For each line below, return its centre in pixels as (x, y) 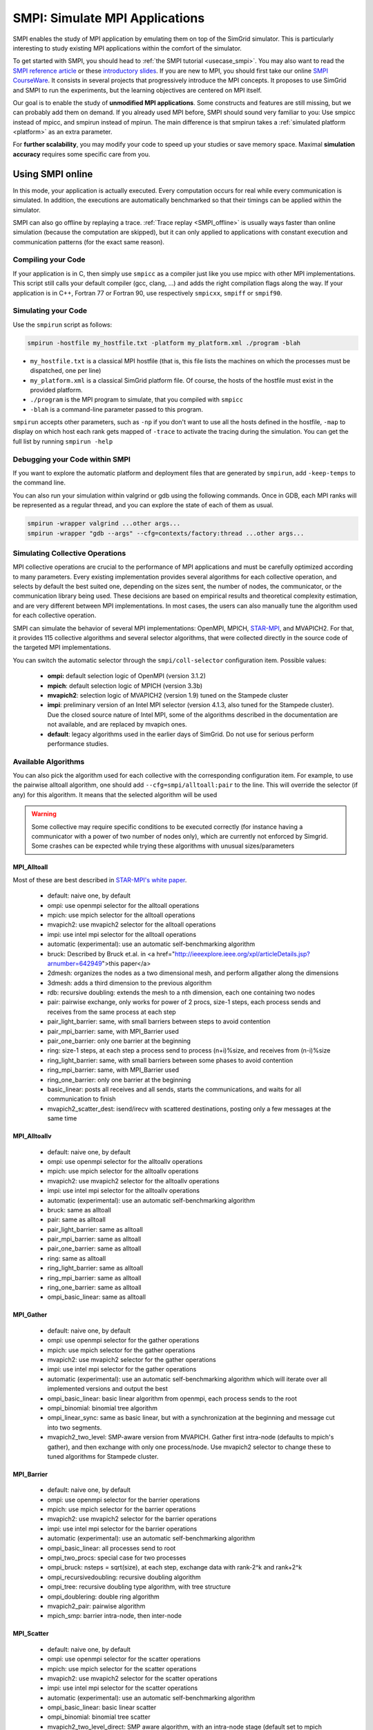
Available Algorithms (49, 761)
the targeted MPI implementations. (62, 648)
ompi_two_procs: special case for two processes (117, 1558)
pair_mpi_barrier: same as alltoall (94, 1239)
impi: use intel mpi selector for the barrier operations (122, 1529)
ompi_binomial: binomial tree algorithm (103, 1408)
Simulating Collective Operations (69, 553)
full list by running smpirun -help (63, 441)
